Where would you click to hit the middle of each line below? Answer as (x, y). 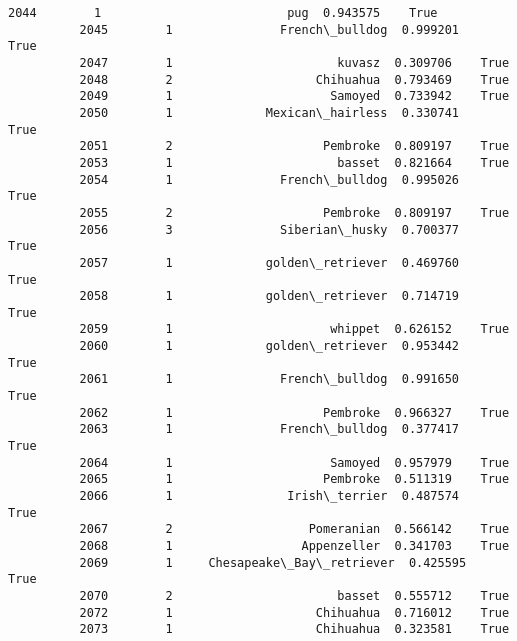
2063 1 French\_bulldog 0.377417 (269, 429)
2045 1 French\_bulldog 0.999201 (269, 29)
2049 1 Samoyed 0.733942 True (294, 96)
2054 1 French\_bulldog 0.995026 (269, 179)
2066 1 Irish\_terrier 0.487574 (269, 496)
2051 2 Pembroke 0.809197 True (294, 146)
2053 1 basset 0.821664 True (294, 162)
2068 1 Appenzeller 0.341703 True (294, 546)
